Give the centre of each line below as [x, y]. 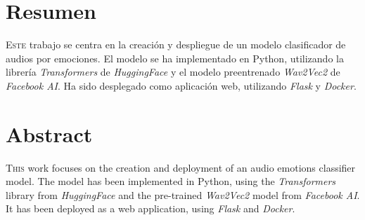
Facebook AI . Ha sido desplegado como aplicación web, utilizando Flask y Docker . [181, 85]
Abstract [49, 133]
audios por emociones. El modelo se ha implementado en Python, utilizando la [175, 58]
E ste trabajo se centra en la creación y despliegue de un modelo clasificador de [176, 44]
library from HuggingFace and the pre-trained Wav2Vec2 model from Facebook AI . [183, 194]
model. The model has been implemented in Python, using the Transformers [171, 181]
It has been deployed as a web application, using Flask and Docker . [151, 208]
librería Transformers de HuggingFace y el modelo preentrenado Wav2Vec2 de [173, 72]
